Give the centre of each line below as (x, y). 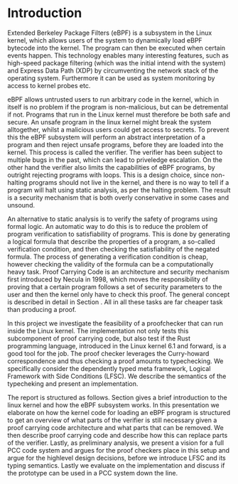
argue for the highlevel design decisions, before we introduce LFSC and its (117, 458)
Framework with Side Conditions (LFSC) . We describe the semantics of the (117, 376)
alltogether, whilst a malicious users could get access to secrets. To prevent (118, 129)
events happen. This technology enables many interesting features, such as (118, 55)
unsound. (21, 205)
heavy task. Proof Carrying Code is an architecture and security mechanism (118, 271)
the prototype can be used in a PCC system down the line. (93, 473)
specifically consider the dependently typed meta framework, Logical (109, 368)
